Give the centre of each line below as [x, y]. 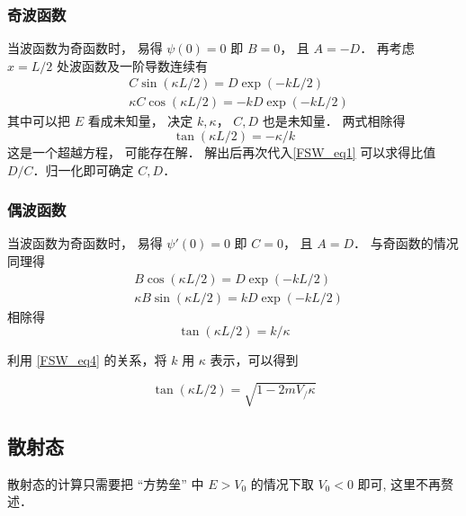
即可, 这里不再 [399, 483]
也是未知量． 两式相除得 [334, 121]
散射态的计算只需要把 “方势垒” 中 [106, 483]
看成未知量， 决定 [140, 121]
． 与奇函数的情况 [406, 243]
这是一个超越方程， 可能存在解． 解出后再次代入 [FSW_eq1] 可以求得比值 [222, 152]
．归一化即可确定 [83, 169]
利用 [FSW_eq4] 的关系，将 [87, 360]
